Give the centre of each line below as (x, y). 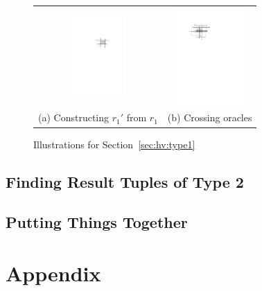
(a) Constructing (74, 117)
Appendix (53, 273)
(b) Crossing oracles (210, 117)
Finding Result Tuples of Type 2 (125, 181)
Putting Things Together (97, 222)
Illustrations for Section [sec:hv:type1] (114, 144)
